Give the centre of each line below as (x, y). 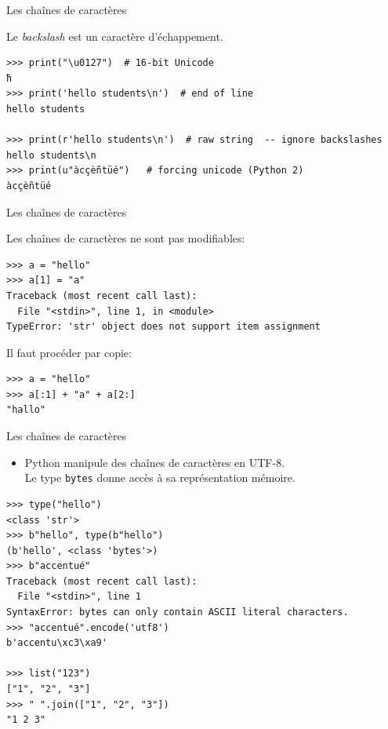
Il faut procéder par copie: (69, 352)
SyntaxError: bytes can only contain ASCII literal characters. (178, 612)
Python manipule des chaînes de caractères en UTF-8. (155, 462)
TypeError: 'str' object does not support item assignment (163, 327)
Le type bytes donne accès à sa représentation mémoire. (160, 477)
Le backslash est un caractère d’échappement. (115, 36)
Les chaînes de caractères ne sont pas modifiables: (126, 238)
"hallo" (26, 410)
